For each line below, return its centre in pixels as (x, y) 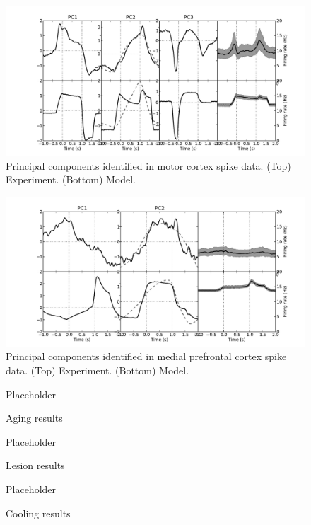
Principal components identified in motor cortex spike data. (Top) (148, 165)
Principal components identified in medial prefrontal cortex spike (146, 356)
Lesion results (35, 465)
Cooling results (38, 513)
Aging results (34, 418)
